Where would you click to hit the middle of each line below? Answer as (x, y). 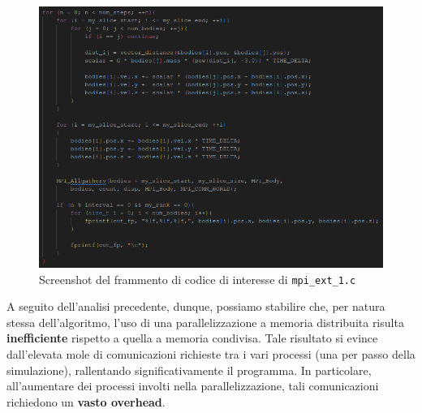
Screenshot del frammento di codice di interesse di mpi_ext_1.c (198, 279)
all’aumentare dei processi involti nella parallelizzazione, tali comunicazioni (193, 386)
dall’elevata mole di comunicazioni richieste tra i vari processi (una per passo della (211, 354)
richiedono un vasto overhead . (86, 401)
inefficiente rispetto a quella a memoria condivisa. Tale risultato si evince (192, 338)
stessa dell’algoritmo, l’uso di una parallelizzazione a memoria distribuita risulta (205, 322)
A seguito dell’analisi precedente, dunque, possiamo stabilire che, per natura (196, 306)
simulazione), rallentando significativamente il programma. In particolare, (189, 370)
